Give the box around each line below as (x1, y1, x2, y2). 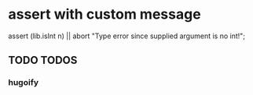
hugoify (8, 77, 39, 88)
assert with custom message (8, 5, 202, 23)
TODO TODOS (8, 54, 78, 67)
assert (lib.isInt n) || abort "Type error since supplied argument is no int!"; (8, 31, 246, 40)
